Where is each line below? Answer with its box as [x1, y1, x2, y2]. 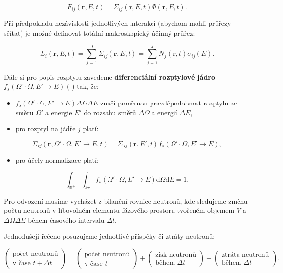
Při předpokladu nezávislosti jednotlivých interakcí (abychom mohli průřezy [4, 18, 231, 28]
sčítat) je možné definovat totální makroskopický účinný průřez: [4, 28, 195, 38]
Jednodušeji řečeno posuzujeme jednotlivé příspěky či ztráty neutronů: [4, 231, 215, 241]
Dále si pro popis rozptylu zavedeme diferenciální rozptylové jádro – [4, 71, 221, 82]
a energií [152, 107, 177, 117]
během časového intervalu [28, 214, 105, 225]
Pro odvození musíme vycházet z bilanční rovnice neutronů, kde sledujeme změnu [4, 195, 248, 206]
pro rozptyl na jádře [15, 124, 76, 134]
